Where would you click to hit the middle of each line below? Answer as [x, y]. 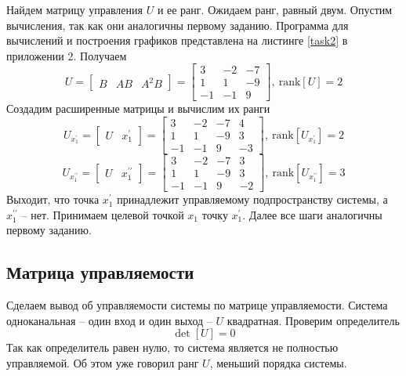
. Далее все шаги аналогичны [312, 214]
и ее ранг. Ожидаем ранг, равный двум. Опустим [275, 9]
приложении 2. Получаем [67, 55]
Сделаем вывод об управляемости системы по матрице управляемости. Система [197, 305]
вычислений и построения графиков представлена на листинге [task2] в [177, 40]
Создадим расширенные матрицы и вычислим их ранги [138, 108]
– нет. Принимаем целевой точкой [103, 214]
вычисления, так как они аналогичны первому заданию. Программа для [178, 25]
